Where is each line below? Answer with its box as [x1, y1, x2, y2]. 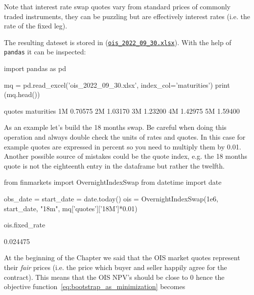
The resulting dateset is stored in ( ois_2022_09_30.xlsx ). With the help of [4, 37, 231, 47]
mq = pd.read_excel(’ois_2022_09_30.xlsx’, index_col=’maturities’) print [4, 79, 230, 90]
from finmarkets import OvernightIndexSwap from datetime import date [4, 177, 222, 187]
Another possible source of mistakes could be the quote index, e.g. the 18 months [4, 151, 248, 161]
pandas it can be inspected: [4, 47, 86, 57]
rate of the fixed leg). [4, 21, 68, 31]
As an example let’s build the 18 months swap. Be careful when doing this [4, 122, 227, 132]
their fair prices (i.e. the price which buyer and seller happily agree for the [4, 262, 227, 272]
